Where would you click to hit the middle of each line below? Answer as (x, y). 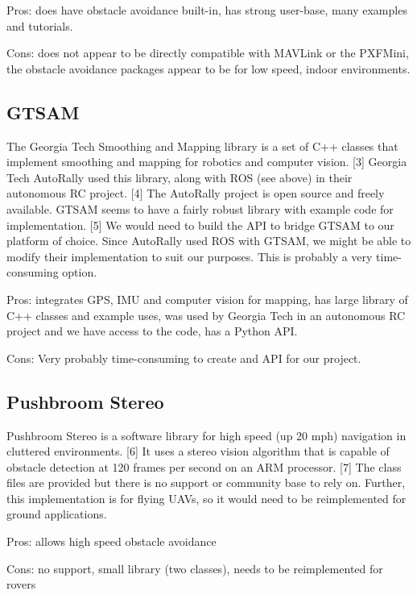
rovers (21, 584)
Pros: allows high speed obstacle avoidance (111, 541)
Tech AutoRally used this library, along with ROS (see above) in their (180, 177)
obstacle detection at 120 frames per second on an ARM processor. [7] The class (204, 466)
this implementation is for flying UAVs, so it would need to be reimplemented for (206, 498)
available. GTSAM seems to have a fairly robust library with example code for (200, 208)
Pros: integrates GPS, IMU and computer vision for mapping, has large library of (207, 299)
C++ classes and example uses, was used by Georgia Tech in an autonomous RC (206, 315)
